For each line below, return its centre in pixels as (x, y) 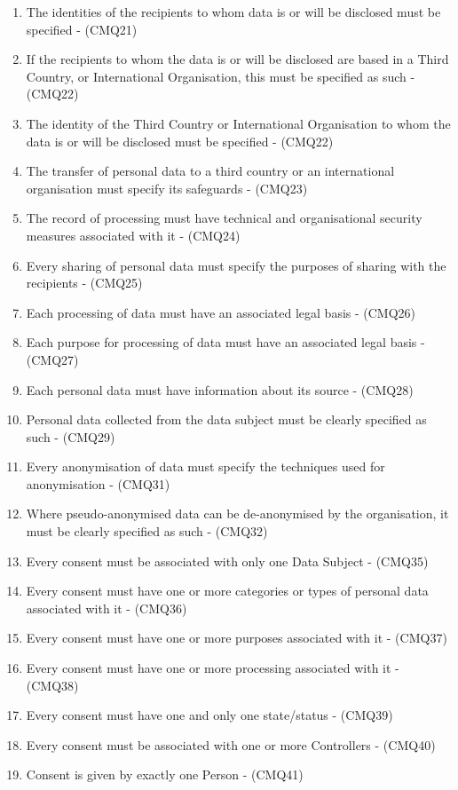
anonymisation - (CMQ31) (98, 483)
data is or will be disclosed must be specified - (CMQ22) (180, 141)
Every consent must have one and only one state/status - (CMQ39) (209, 715)
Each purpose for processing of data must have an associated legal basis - (225, 342)
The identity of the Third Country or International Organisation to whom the (238, 123)
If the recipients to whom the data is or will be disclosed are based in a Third (237, 59)
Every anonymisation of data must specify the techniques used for (205, 466)
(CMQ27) (52, 359)
